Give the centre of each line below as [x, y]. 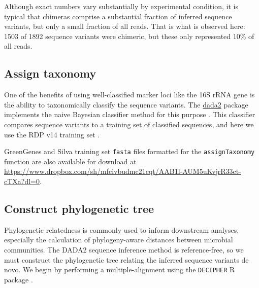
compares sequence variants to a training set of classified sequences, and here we [129, 124]
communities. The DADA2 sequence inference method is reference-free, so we [124, 249]
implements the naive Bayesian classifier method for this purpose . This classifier [130, 114]
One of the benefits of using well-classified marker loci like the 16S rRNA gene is [129, 95]
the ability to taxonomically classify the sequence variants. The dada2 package [126, 104]
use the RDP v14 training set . [52, 134]
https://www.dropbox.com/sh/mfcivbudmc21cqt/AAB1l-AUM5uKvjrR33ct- [123, 171]
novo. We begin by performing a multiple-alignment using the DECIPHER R [120, 269]
